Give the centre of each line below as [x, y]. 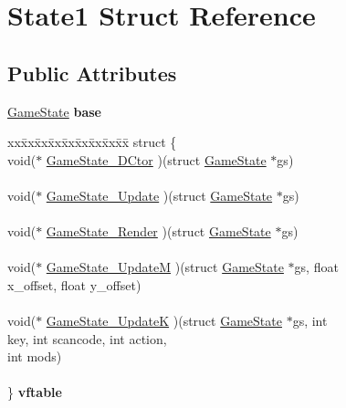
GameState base [54, 111]
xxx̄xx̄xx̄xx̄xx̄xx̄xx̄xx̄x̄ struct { [92, 142]
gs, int [310, 321]
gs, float [316, 267]
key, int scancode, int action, [87, 338]
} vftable [35, 392]
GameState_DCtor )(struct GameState [156, 159]
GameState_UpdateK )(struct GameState [164, 321]
